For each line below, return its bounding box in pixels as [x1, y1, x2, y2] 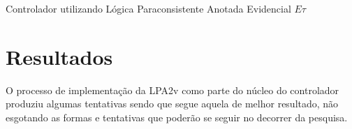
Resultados [6, 42, 113, 70]
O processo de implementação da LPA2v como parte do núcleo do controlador [6, 82, 339, 97]
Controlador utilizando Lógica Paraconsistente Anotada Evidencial [6, 1, 291, 15]
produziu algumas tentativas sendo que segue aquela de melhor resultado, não [6, 96, 339, 111]
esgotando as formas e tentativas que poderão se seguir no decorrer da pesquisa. [6, 109, 348, 124]
